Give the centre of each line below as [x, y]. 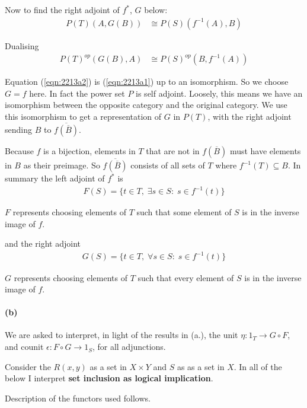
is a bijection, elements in [89, 150]
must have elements [265, 150]
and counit [24, 347]
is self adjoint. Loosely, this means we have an [219, 93]
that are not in [173, 150]
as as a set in [201, 366]
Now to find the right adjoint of [62, 9]
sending [18, 129]
